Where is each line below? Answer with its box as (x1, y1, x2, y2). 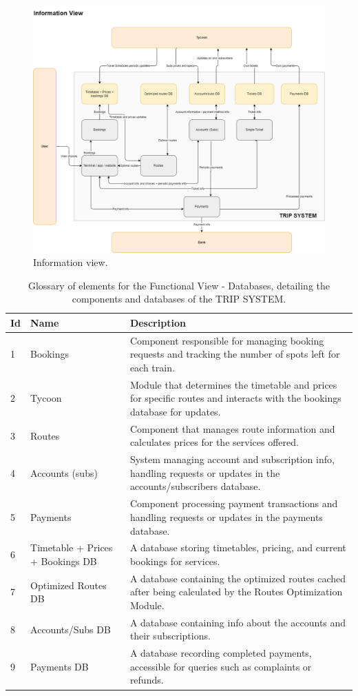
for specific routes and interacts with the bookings (129, 391, 341, 405)
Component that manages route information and (129, 421, 335, 436)
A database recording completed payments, (129, 646, 312, 660)
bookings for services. (129, 553, 220, 568)
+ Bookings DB (30, 553, 97, 568)
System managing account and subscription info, (129, 452, 335, 467)
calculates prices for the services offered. (129, 435, 299, 449)
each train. (129, 360, 175, 374)
